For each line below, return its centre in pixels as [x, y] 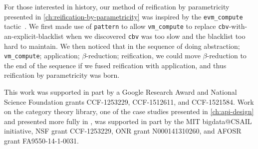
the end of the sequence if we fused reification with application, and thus [115, 65]
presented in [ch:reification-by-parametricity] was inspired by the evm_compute [124, 16]
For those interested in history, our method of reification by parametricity [117, 6]
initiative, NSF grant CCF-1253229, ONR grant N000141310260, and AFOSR [123, 131]
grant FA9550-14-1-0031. [41, 140]
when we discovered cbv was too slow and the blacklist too [156, 36]
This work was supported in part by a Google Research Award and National [121, 92]
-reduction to [227, 56]
